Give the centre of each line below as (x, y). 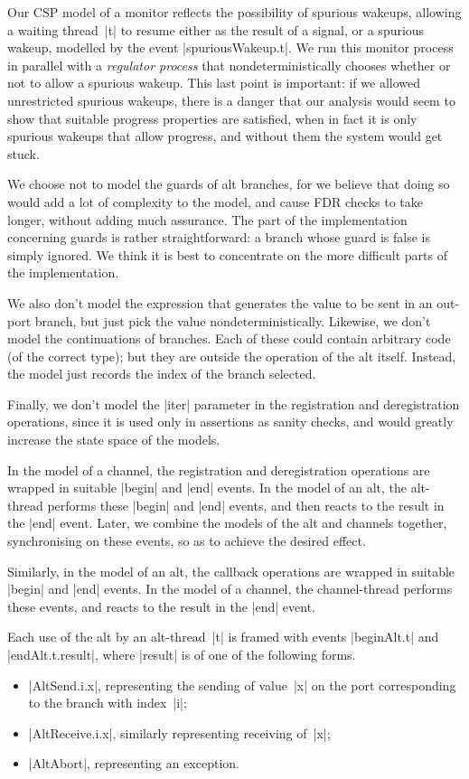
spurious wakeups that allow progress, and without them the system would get (225, 136)
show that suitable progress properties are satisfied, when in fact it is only (212, 118)
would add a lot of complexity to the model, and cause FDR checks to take (215, 201)
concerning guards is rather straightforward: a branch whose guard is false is (219, 237)
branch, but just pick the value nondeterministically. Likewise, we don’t (233, 320)
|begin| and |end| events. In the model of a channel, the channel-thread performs (230, 589)
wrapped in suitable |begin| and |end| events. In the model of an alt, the (207, 488)
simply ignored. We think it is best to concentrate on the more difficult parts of (227, 254)
